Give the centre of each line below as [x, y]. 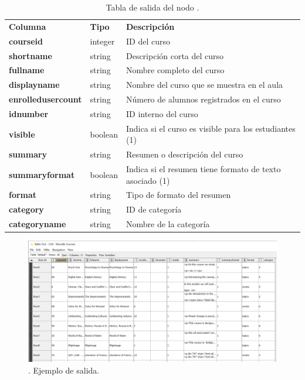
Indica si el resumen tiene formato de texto [203, 169]
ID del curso [148, 41]
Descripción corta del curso [175, 55]
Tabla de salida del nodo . [152, 7]
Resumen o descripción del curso [184, 154]
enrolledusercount [45, 99]
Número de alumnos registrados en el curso [203, 99]
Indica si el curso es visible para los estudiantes [211, 128]
